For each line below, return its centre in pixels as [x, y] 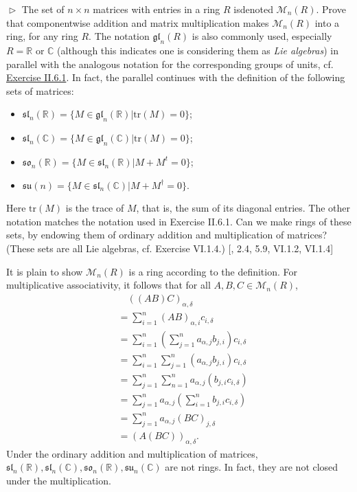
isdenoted [253, 9]
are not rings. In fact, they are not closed [252, 467]
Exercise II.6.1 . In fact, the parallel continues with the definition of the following [176, 77]
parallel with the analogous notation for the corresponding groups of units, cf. [170, 64]
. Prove [331, 9]
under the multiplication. [59, 480]
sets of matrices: [40, 90]
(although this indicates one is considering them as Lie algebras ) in [198, 50]
